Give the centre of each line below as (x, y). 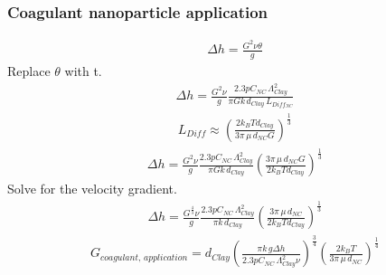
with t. (83, 71)
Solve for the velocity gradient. (92, 189)
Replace (29, 71)
